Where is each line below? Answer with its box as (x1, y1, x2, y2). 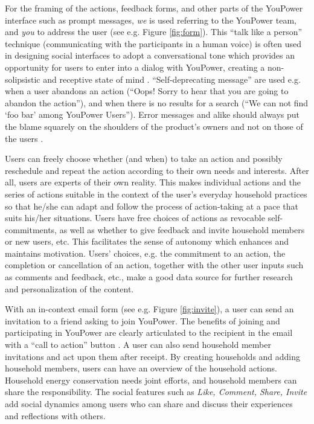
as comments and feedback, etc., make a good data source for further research (5, 271, 293, 283)
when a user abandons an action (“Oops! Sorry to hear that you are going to (5, 85, 289, 97)
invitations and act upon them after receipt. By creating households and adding (5, 350, 301, 362)
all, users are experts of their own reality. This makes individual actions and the (5, 176, 301, 188)
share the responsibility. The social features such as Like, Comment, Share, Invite (5, 385, 307, 398)
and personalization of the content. (5, 282, 134, 295)
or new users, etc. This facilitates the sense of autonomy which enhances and (5, 235, 289, 248)
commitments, (5, 223, 57, 236)
